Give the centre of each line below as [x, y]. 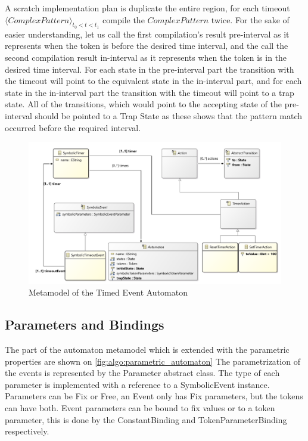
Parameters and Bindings [85, 324]
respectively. [27, 431]
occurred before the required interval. [73, 127]
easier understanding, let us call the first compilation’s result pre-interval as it [147, 34]
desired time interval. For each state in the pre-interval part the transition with [150, 69]
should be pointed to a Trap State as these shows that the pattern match [169, 115]
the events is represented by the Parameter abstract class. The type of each [142, 373]
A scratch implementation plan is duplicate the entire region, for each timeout [147, 8]
